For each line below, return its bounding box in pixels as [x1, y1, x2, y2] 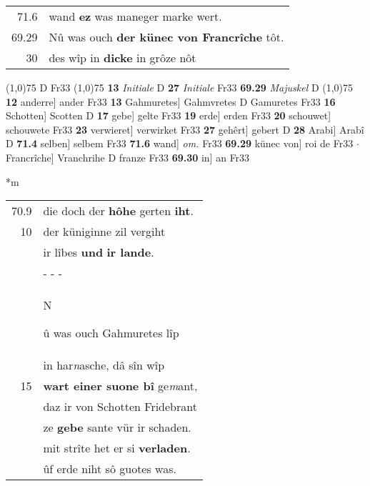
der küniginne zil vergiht [43, 223, 166, 240]
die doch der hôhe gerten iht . [43, 202, 194, 219]
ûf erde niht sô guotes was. [43, 460, 176, 477]
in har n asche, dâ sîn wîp [43, 357, 165, 374]
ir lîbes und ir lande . [43, 244, 154, 261]
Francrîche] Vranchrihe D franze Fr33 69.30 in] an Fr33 [6, 149, 250, 164]
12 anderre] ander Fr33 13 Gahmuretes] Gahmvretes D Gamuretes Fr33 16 [6, 94, 336, 109]
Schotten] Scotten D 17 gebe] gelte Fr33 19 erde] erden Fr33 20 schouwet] [6, 108, 331, 123]
